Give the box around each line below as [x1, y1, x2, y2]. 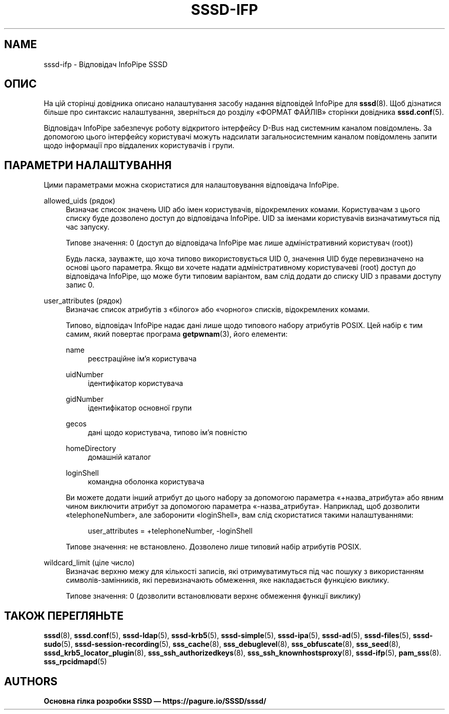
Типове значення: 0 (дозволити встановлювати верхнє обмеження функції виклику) [66, 591, 361, 601]
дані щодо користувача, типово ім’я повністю [88, 428, 248, 437]
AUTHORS [4, 675, 58, 688]
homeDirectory [66, 444, 116, 453]
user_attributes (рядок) [44, 296, 123, 305]
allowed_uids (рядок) [44, 196, 115, 206]
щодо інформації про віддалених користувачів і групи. [44, 141, 235, 150]
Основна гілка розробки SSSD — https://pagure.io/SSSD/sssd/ [44, 696, 267, 705]
